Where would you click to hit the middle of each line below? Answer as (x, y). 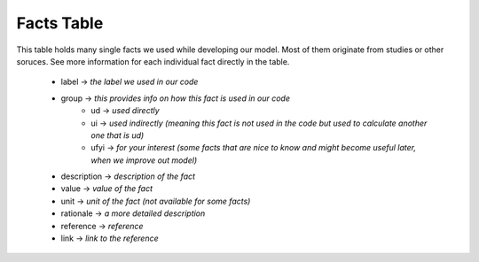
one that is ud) (118, 135)
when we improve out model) (144, 160)
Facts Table (60, 23)
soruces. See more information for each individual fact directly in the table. (153, 61)
